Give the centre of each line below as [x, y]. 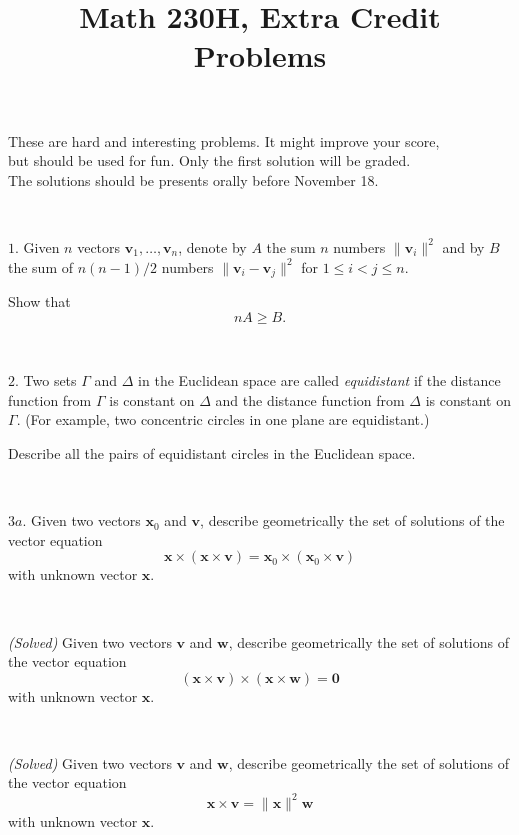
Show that [39, 300]
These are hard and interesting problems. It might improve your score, [224, 140]
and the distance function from [310, 399]
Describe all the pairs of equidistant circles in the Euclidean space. [212, 452]
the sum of [41, 266]
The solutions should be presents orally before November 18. [193, 179]
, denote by [212, 246]
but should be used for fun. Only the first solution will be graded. [209, 160]
